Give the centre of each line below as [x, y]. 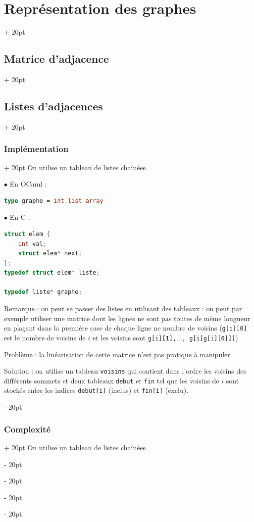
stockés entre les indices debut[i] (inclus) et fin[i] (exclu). [96, 390]
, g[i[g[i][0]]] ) [210, 337]
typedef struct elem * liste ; [52, 273]
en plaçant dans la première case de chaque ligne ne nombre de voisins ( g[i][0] [126, 328]
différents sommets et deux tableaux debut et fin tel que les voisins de [112, 380]
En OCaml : [28, 184]
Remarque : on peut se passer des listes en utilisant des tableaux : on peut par [123, 308]
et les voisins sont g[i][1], [134, 337]
